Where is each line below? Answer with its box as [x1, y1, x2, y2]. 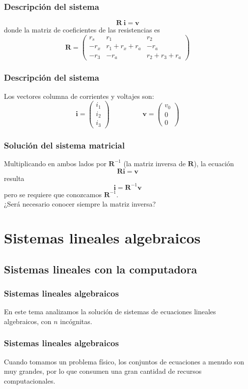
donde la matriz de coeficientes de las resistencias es [4, 25, 160, 35]
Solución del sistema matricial [4, 139, 125, 151]
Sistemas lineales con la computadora [4, 261, 197, 276]
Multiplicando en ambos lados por [4, 158, 107, 168]
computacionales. [4, 375, 55, 386]
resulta [4, 173, 25, 183]
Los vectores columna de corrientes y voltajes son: [4, 90, 154, 101]
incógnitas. [60, 316, 92, 326]
